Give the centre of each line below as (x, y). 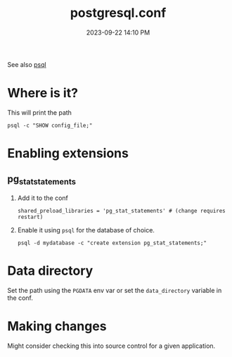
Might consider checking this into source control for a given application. (111, 346)
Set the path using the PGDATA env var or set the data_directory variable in (115, 290)
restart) (30, 217)
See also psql (27, 64)
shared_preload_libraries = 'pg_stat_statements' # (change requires (122, 211)
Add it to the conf (43, 198)
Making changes (57, 326)
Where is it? (43, 93)
